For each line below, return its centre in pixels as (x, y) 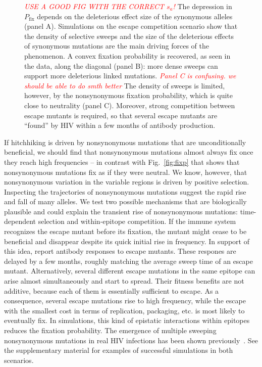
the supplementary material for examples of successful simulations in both (119, 350)
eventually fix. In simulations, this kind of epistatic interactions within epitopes (127, 320)
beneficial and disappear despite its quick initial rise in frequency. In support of (127, 241)
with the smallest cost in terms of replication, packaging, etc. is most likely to (124, 310)
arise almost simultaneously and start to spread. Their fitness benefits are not (124, 281)
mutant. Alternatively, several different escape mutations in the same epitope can (130, 271)
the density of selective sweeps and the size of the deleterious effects (129, 36)
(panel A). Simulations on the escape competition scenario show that (131, 26)
